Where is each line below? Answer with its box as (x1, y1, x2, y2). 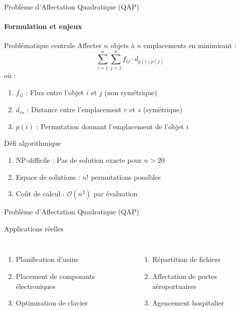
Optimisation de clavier (16, 297, 88, 308)
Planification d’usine (16, 254, 79, 264)
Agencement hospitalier (152, 297, 224, 308)
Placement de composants (16, 270, 95, 281)
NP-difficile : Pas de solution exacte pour (16, 154, 142, 165)
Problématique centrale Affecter (4, 40, 102, 51)
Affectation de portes (152, 270, 217, 281)
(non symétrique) (104, 87, 157, 97)
